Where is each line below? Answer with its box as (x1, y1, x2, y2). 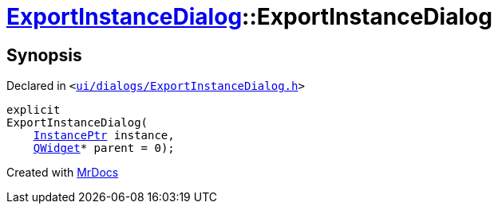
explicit (6, 103, 61, 117)
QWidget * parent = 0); (33, 142, 175, 155)
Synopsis (6, 45, 82, 65)
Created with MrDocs (6, 165, 119, 180)
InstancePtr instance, (33, 129, 175, 142)
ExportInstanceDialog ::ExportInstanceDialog (6, 3, 492, 30)
